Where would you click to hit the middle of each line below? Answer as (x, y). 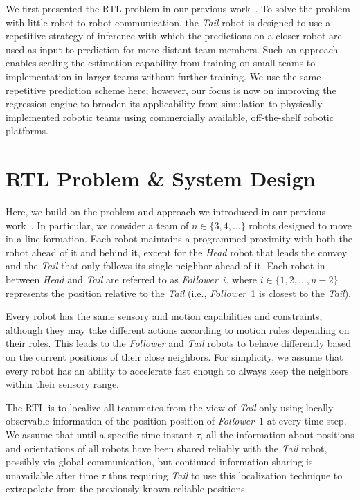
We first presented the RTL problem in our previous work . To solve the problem (178, 8)
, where (242, 279)
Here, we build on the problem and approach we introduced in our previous (165, 212)
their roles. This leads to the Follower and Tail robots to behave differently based (179, 343)
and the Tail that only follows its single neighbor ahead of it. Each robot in (165, 266)
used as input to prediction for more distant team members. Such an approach (172, 49)
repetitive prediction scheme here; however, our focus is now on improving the (171, 90)
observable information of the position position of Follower (130, 421)
